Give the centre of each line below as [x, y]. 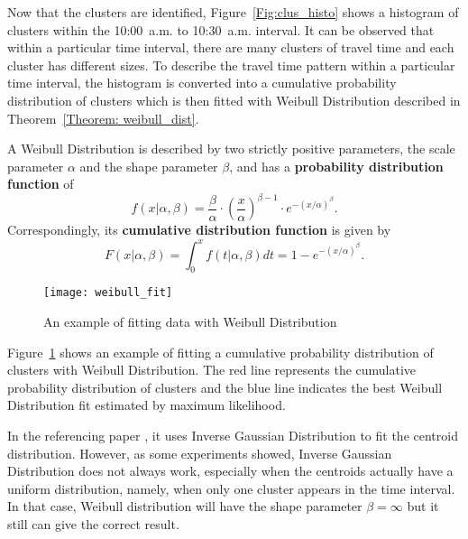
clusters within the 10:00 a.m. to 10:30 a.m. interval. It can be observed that [221, 29]
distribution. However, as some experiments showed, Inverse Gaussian [200, 453]
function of [41, 184]
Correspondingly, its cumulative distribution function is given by [199, 230]
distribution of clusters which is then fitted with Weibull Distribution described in [234, 100]
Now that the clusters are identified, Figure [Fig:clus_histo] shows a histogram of [233, 12]
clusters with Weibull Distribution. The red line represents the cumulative [212, 370]
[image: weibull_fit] [108, 293]
